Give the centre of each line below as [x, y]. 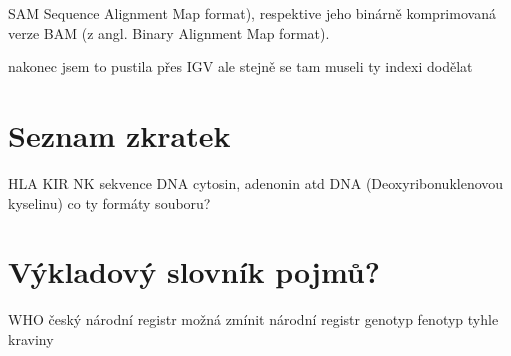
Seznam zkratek [119, 134]
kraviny [31, 338]
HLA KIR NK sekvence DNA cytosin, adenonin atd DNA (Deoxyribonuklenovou [256, 182]
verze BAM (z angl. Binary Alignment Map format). [169, 32]
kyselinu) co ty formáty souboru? [109, 202]
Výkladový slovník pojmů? [194, 271]
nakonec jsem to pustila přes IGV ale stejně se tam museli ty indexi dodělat [240, 66]
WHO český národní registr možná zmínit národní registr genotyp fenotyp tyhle [253, 319]
